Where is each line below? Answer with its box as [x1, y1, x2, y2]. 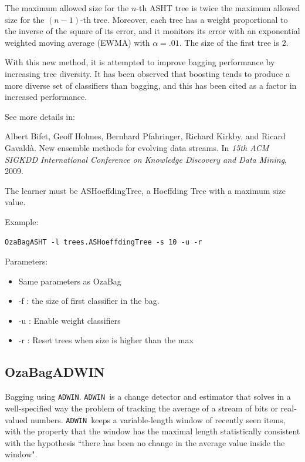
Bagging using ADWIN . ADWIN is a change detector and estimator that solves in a [5, 390, 291, 403]
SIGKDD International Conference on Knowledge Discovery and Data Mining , [5, 153, 287, 165]
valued [5, 413, 28, 426]
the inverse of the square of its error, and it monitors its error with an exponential [5, 25, 300, 37]
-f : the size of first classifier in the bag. [18, 294, 160, 307]
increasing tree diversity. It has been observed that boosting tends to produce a [5, 67, 290, 79]
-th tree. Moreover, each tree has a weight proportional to [80, 13, 288, 25]
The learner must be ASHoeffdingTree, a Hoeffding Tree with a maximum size [5, 184, 286, 196]
